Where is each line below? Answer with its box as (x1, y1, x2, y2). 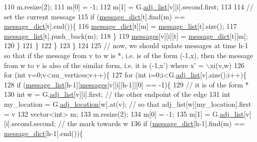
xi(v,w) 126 (210, 60, 245, 70)
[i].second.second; (4, 118, 56, 129)
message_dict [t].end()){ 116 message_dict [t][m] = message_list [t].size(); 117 (4, 21, 237, 31)
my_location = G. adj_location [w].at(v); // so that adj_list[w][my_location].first (4, 98, 252, 109)
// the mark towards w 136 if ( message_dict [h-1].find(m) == (58, 118, 245, 129)
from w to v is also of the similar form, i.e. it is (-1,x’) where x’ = (4, 60, 204, 70)
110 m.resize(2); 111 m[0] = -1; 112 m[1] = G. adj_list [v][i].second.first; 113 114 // (4, 1, 254, 11)
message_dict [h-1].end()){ (4, 128, 83, 138)
